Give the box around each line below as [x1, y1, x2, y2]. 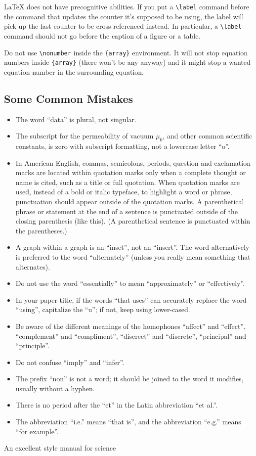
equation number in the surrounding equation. [4, 66, 144, 77]
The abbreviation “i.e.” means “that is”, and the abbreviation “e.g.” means [15, 416, 241, 427]
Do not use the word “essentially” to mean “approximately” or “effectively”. [15, 278, 245, 288]
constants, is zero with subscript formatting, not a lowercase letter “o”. [15, 141, 230, 151]
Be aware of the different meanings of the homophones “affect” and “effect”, [15, 320, 246, 331]
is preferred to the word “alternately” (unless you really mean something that [15, 251, 251, 262]
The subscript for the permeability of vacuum [15, 131, 154, 141]
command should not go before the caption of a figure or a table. [4, 30, 201, 41]
